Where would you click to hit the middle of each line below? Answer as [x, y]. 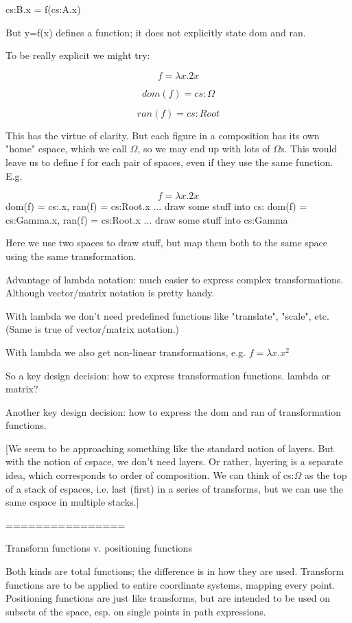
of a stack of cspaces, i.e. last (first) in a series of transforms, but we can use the [175, 488]
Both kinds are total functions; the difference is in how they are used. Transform [175, 571]
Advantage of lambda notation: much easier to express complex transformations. [175, 279]
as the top [326, 475]
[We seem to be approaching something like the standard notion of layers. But [170, 448]
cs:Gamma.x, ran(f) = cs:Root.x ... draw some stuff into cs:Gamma [147, 219]
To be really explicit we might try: [78, 55]
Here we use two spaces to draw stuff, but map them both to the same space [167, 243]
